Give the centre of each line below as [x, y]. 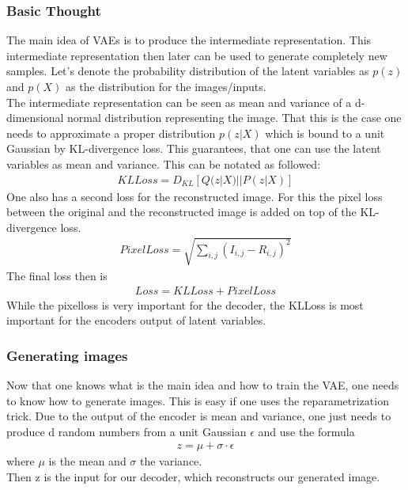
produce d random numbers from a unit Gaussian [127, 431]
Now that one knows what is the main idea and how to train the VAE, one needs [203, 384]
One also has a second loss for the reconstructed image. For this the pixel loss [195, 196]
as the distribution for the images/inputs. [166, 86]
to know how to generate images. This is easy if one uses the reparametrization [198, 400]
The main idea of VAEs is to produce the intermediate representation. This [189, 40]
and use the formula [306, 431]
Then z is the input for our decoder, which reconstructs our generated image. [193, 476]
